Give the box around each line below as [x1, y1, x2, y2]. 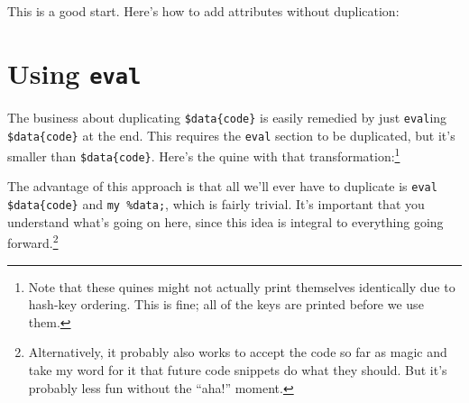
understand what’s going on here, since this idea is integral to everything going [7, 212, 444, 231]
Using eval [7, 54, 142, 91]
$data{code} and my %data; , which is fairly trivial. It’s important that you [7, 195, 425, 214]
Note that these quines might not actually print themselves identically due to [28, 277, 455, 296]
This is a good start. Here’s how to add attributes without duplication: [7, 2, 400, 20]
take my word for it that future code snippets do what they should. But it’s [28, 361, 447, 379]
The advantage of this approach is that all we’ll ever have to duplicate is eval [7, 177, 437, 196]
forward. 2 [7, 231, 59, 252]
